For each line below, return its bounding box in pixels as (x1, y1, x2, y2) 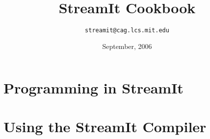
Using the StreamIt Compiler (3, 116, 207, 136)
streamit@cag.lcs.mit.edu (85, 27, 169, 34)
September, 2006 (102, 41, 152, 51)
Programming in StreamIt (3, 78, 184, 98)
